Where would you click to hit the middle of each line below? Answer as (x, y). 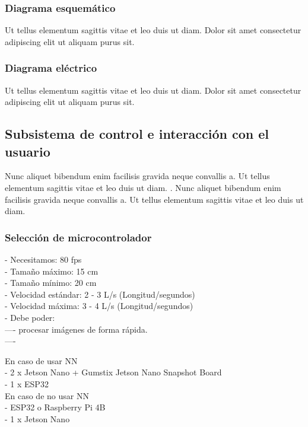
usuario (28, 151)
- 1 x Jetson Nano (37, 418)
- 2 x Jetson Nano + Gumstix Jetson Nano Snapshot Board (113, 372)
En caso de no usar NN (47, 395)
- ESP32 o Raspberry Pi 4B (55, 407)
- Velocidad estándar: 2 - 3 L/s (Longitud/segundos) (100, 294)
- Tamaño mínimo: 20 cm (51, 283)
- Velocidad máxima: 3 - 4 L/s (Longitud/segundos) (99, 306)
